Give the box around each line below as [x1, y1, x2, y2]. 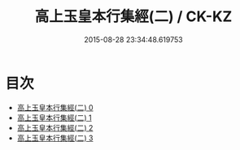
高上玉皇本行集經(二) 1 [16, 113, 92, 122]
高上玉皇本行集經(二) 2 [16, 122, 94, 132]
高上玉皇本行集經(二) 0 [16, 102, 94, 112]
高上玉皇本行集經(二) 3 [16, 133, 94, 143]
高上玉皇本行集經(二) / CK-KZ [34, 7, 233, 26]
